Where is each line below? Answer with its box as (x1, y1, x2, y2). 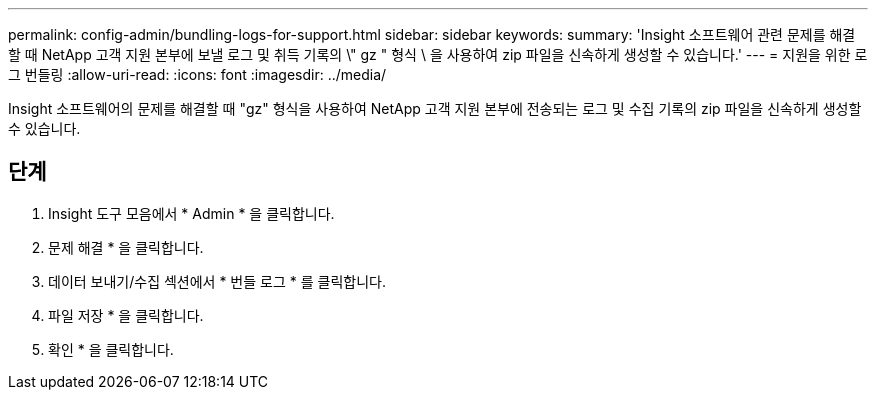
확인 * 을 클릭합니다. (48, 340, 174, 358)
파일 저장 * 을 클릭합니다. (48, 306, 204, 324)
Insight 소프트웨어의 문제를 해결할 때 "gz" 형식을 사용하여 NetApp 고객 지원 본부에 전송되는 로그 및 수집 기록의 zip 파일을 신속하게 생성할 (8, 100, 862, 117)
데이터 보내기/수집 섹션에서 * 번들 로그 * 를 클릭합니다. (48, 272, 386, 290)
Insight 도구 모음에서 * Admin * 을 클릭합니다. (48, 204, 335, 222)
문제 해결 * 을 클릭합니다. (48, 238, 204, 256)
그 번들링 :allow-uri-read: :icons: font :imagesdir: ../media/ (8, 66, 387, 83)
